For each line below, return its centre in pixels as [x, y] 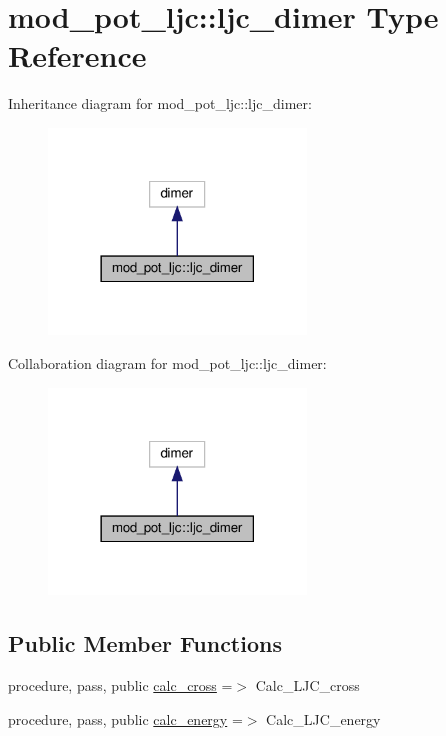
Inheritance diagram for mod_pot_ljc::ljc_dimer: [160, 103]
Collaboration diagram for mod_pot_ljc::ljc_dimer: [167, 363]
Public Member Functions [145, 643]
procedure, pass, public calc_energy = [125, 718]
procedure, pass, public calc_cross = [120, 685]
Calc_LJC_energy [323, 718]
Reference [77, 55]
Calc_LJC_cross [307, 685]
